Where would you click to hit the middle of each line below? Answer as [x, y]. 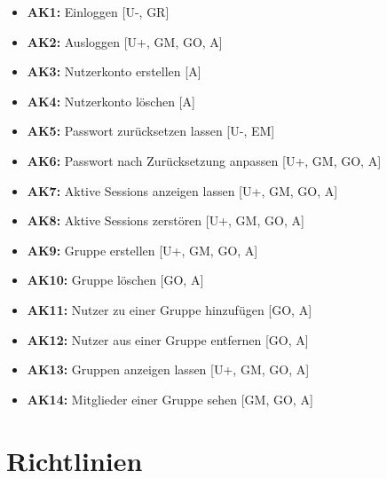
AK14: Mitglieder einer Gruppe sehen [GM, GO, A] [170, 399]
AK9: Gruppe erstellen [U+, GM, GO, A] [142, 250]
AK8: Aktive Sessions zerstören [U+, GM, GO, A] [166, 220]
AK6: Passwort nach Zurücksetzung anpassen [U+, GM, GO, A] [204, 160]
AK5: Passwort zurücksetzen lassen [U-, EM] [151, 131]
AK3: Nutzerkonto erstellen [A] [114, 71]
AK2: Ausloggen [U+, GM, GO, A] [125, 41]
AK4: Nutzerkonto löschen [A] [111, 101]
